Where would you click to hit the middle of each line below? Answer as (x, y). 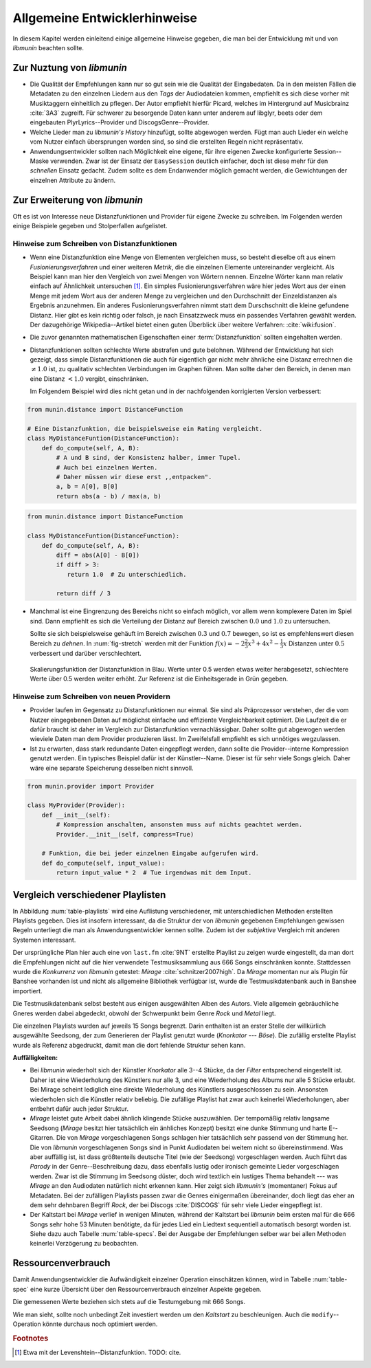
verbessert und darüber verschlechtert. (86, 654)
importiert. (27, 991)
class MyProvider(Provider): (76, 805)
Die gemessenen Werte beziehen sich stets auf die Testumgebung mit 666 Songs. (129, 1302)
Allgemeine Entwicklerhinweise (105, 18)
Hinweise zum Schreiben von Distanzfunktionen (95, 243)
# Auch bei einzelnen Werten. (107, 467)
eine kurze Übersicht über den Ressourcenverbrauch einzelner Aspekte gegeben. (146, 1289)
